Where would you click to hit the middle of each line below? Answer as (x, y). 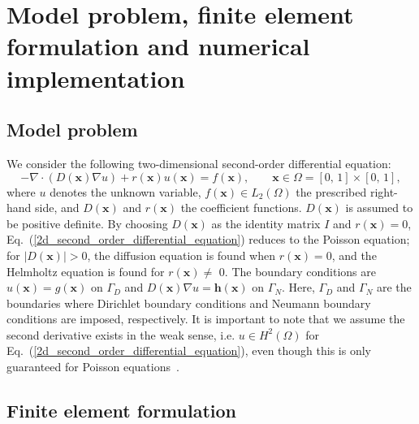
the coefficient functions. (241, 208)
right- (384, 191)
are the (394, 287)
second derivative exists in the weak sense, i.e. (121, 334)
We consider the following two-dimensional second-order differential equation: (199, 163)
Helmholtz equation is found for (86, 271)
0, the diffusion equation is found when (179, 255)
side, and (57, 208)
